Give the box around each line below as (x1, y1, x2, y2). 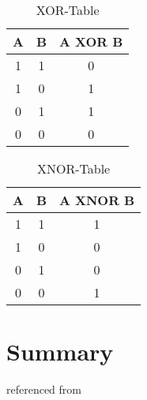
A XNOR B (59, 191, 135, 209)
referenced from (6, 381, 82, 398)
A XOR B (59, 32, 123, 50)
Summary (6, 335, 114, 368)
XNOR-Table (36, 159, 111, 178)
